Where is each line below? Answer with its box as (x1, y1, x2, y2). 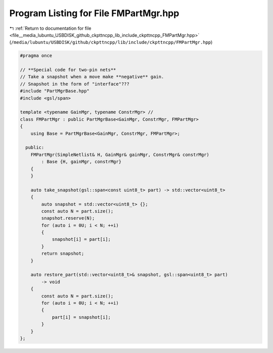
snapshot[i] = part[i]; (52, 236, 111, 242)
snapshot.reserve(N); (41, 215, 95, 221)
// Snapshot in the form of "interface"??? (20, 81, 130, 87)
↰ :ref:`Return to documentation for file (9, 25, 92, 31)
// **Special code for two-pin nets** (20, 67, 116, 73)
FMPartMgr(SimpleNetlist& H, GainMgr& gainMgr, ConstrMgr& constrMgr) (30, 152, 210, 158)
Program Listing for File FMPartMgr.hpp (9, 8, 179, 19)
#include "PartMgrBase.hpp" (20, 88, 89, 94)
